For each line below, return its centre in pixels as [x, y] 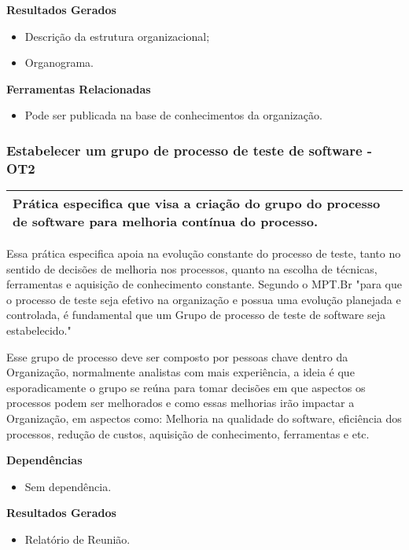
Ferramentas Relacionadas [79, 88]
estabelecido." [39, 330]
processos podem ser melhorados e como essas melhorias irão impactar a [181, 403]
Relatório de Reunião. [77, 539]
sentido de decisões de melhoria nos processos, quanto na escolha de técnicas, [192, 268]
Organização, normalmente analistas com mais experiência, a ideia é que [181, 372]
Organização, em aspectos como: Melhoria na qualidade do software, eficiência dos [204, 418]
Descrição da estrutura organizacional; [117, 36]
